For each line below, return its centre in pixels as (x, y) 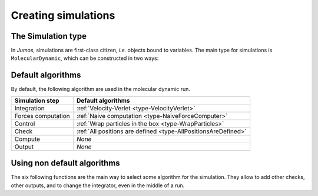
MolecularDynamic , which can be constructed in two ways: (85, 58)
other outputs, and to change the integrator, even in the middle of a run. (98, 185)
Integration (29, 108)
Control (25, 123)
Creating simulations (63, 15)
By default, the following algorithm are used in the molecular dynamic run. (101, 89)
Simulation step (37, 100)
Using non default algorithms (65, 163)
